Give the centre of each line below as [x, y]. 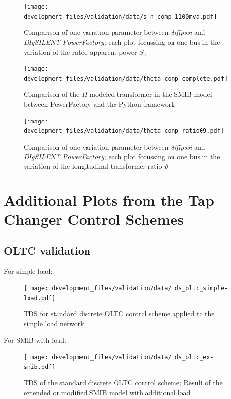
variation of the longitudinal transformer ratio [93, 166]
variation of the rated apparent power [80, 51]
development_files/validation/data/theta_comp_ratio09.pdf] [124, 131]
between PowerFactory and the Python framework [99, 104]
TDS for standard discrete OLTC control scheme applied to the [119, 314]
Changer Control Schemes [94, 219]
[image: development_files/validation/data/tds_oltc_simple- [126, 289]
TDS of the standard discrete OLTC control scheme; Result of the [123, 383]
